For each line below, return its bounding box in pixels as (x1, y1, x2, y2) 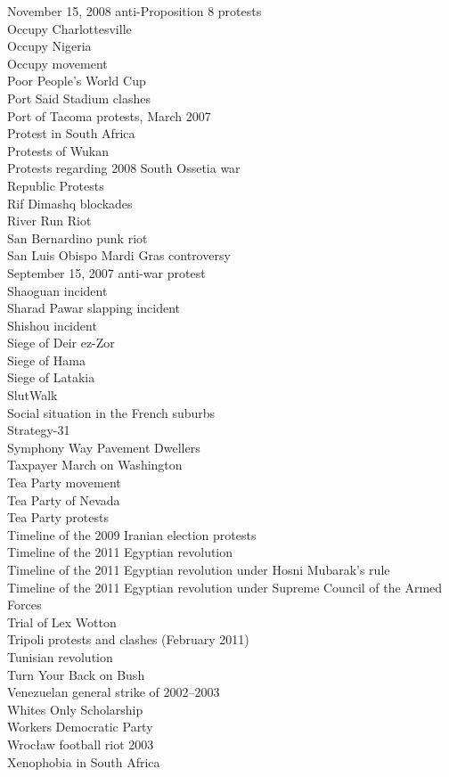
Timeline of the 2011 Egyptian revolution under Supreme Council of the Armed (7, 577, 443, 596)
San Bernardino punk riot (7, 228, 148, 247)
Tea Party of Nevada (7, 490, 120, 509)
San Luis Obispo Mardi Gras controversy (7, 246, 231, 265)
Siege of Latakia (7, 368, 95, 387)
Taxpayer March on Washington (7, 455, 183, 474)
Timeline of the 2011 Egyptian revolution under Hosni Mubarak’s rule (7, 560, 390, 578)
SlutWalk (7, 386, 58, 405)
